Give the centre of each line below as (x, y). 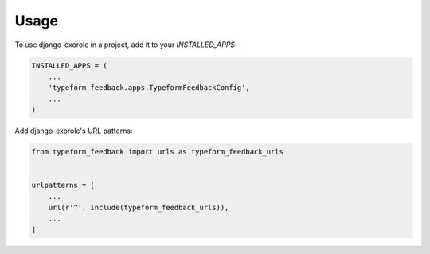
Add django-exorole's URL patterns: (74, 131)
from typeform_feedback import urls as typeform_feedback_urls (158, 152)
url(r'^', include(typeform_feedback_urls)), (139, 208)
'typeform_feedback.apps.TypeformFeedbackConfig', (149, 88)
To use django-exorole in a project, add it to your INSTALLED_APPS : (126, 45)
